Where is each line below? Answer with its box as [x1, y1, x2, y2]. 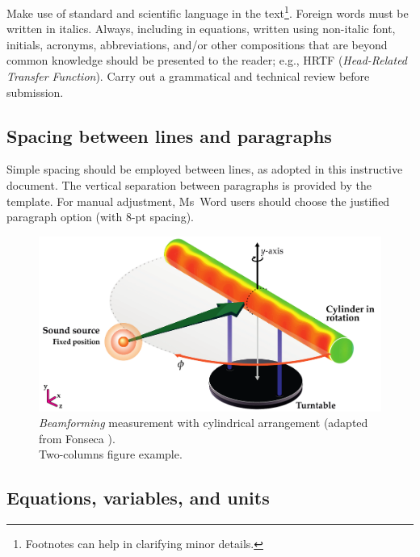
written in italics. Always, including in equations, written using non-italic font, [6, 20, 396, 37]
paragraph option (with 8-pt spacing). [6, 208, 194, 225]
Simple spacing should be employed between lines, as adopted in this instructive [6, 161, 403, 178]
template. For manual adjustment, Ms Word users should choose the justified [6, 192, 390, 209]
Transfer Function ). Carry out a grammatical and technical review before [6, 68, 370, 85]
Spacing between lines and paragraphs [6, 123, 332, 148]
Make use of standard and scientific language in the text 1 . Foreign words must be [6, 2, 409, 21]
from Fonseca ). [39, 429, 115, 446]
